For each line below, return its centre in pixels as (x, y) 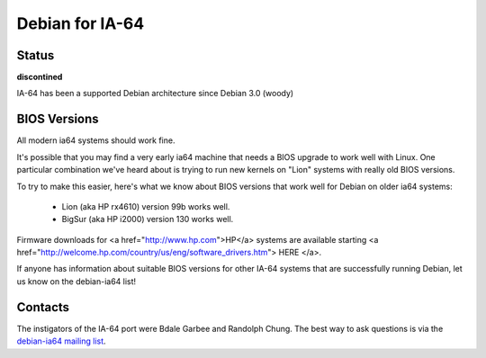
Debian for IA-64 (81, 23)
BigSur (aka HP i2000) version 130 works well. (148, 219)
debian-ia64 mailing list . (62, 341)
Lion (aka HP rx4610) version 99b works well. (146, 206)
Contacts (43, 307)
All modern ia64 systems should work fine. (96, 140)
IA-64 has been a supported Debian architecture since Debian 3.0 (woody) (155, 94)
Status (36, 55)
